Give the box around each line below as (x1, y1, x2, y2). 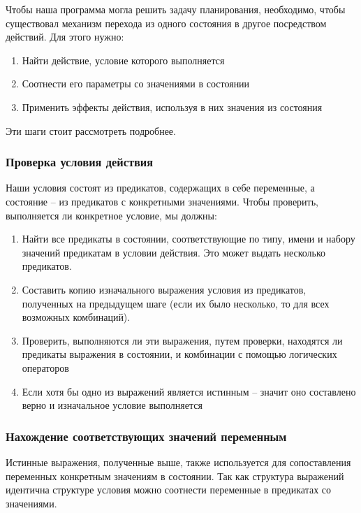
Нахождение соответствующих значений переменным (6, 427, 287, 445)
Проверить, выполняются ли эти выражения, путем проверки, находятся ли (22, 333, 343, 347)
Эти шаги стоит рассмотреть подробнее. (6, 123, 176, 138)
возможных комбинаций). (22, 310, 131, 324)
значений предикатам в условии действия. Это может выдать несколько (22, 245, 326, 259)
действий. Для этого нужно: (6, 29, 124, 44)
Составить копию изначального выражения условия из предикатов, (22, 282, 307, 296)
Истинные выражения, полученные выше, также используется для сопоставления (6, 454, 351, 469)
